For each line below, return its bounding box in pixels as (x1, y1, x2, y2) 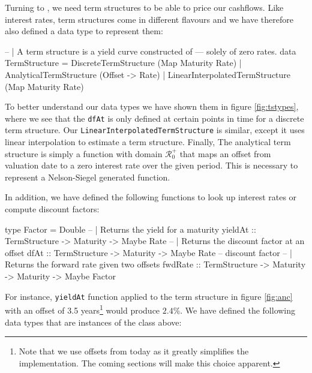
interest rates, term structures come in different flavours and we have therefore (5, 13, 293, 25)
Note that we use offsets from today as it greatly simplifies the (19, 345, 249, 357)
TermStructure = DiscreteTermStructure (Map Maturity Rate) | (5, 56, 242, 69)
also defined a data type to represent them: (5, 25, 163, 37)
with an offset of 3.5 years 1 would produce (5, 302, 160, 316)
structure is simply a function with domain (5, 147, 163, 160)
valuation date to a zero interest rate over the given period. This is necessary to (5, 159, 298, 172)
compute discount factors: (5, 203, 100, 215)
